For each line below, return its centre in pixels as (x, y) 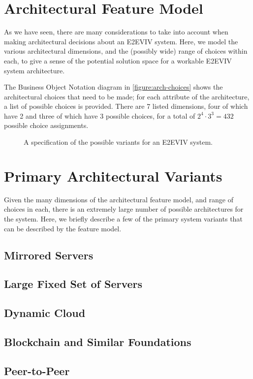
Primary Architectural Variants (113, 175)
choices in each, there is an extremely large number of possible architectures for (124, 209)
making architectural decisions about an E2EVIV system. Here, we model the (121, 41)
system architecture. (34, 70)
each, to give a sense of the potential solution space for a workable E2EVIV (118, 60)
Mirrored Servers (49, 255)
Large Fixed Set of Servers (73, 284)
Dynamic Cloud (45, 313)
